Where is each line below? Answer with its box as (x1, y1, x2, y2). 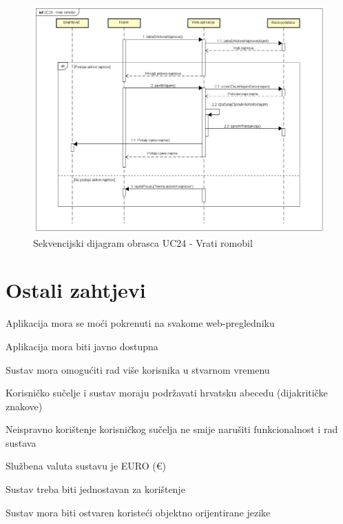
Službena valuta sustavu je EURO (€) (6, 458, 166, 473)
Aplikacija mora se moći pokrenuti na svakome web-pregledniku (6, 316, 275, 330)
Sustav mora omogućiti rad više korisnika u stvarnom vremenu (6, 362, 270, 376)
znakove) (6, 399, 43, 413)
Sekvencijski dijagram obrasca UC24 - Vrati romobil (33, 235, 253, 250)
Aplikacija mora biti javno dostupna (6, 339, 158, 353)
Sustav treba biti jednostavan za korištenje (6, 482, 185, 496)
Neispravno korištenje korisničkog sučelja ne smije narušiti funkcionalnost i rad (6, 422, 338, 436)
